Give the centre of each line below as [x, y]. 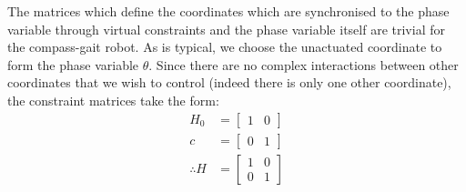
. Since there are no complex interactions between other [304, 64]
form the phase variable [73, 64]
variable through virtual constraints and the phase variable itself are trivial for [226, 29]
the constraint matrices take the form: [113, 100]
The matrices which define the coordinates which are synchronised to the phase [228, 11]
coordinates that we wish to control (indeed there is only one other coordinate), [229, 82]
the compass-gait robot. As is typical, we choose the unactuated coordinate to [225, 47]
